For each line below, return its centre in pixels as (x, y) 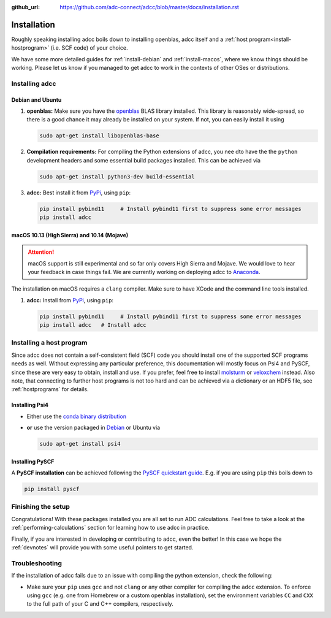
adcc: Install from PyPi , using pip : (70, 300)
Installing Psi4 (30, 405)
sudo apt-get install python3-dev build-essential (117, 177)
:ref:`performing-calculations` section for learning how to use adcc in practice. (110, 528)
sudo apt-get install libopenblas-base (99, 136)
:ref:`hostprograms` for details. (50, 389)
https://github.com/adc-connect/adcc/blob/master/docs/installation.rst (149, 7)
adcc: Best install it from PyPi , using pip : (79, 193)
